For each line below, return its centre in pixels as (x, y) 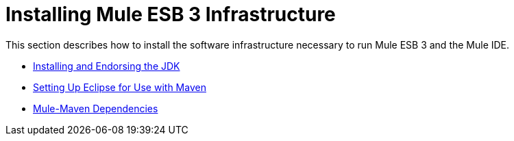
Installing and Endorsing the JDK (107, 66)
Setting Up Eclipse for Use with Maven (120, 87)
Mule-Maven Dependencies (96, 108)
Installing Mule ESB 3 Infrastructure (171, 14)
